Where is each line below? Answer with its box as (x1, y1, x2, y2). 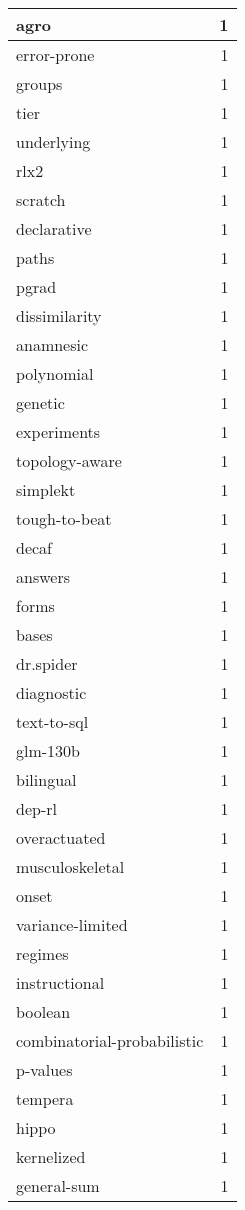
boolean (16, 1000, 71, 1023)
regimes (16, 942, 69, 965)
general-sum (16, 1174, 100, 1197)
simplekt (16, 478, 76, 501)
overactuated (16, 826, 106, 849)
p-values (16, 1058, 73, 1081)
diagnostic (16, 681, 87, 704)
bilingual (16, 768, 77, 791)
